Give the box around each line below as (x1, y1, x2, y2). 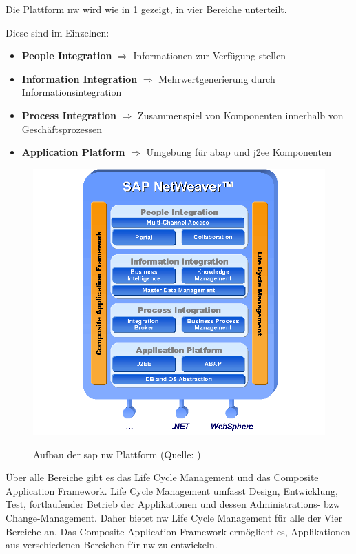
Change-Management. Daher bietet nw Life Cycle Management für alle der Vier (6, 511, 342, 525)
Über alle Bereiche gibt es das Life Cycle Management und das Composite (6, 470, 319, 484)
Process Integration (21, 107, 117, 122)
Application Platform (21, 145, 125, 159)
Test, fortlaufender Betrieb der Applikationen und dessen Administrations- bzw (6, 497, 341, 511)
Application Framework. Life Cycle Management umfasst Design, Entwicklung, (6, 483, 338, 497)
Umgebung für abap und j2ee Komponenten (146, 145, 331, 159)
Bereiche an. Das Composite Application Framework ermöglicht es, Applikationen (6, 524, 350, 538)
